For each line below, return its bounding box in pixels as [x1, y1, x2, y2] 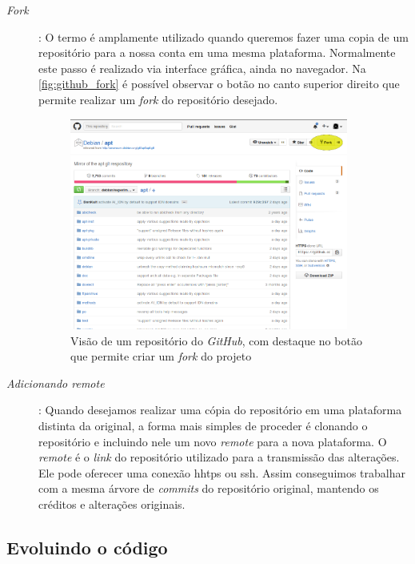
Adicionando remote [6, 374, 105, 391]
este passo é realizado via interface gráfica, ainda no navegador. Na [38, 59, 366, 76]
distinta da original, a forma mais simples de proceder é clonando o [38, 417, 368, 434]
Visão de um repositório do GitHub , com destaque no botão [70, 332, 362, 348]
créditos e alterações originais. [38, 496, 186, 513]
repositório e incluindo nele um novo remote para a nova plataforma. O [38, 433, 387, 449]
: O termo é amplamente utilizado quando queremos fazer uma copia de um [38, 28, 409, 45]
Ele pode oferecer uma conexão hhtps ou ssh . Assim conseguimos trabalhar [38, 464, 405, 481]
